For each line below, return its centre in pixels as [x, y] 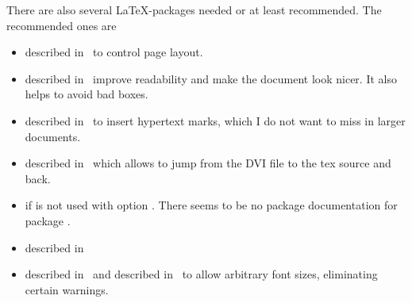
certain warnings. [67, 289]
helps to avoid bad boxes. [87, 94]
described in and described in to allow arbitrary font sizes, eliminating [201, 274]
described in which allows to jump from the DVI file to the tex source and [208, 163]
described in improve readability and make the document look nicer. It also [211, 78]
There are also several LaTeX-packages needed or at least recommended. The [194, 10]
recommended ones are [62, 25]
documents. [53, 136]
